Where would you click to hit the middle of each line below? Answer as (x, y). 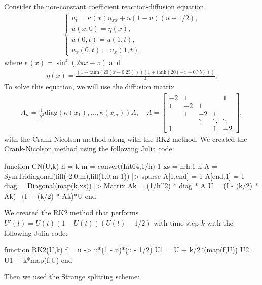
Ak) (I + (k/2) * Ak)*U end (50, 195)
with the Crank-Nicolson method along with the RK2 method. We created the (126, 138)
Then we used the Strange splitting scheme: (72, 277)
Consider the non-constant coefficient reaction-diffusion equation (104, 6)
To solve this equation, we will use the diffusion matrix (89, 86)
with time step (176, 222)
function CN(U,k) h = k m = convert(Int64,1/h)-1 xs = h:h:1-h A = (111, 165)
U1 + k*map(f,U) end (38, 259)
